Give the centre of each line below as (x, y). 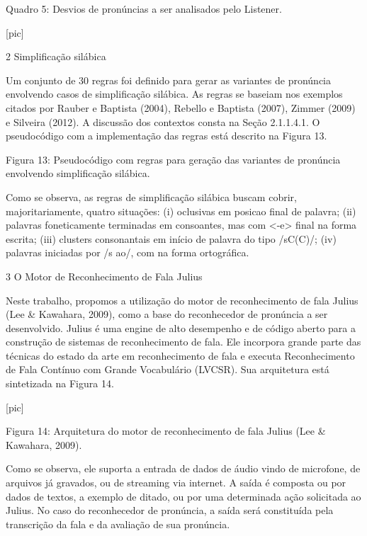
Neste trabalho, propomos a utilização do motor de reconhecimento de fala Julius (182, 300)
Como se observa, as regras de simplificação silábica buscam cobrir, (151, 196)
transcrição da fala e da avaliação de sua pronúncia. (118, 524)
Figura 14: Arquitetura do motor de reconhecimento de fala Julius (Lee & (166, 431)
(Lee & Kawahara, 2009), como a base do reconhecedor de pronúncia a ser (167, 314)
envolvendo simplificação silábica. (78, 173)
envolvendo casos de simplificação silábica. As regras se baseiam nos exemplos (174, 94)
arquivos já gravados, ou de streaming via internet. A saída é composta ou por (176, 483)
